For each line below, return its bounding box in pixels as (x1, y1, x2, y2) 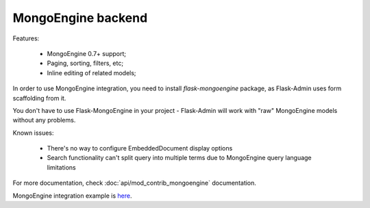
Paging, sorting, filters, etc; (47, 59, 123, 68)
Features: (12, 34, 40, 42)
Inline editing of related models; (47, 68, 136, 77)
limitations (47, 163, 76, 171)
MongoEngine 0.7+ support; (47, 49, 127, 57)
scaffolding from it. (12, 94, 66, 102)
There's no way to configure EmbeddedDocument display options (47, 144, 233, 153)
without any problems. (12, 116, 76, 125)
